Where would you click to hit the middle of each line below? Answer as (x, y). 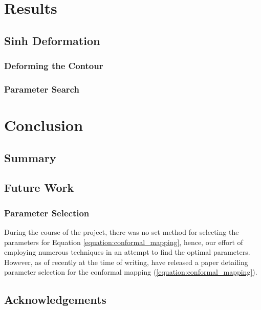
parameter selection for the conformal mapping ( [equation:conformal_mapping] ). (131, 272)
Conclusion (44, 125)
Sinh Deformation (52, 40)
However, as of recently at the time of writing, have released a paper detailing (126, 262)
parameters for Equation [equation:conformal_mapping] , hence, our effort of (124, 242)
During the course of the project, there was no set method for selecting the (122, 232)
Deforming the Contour (54, 66)
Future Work (39, 187)
